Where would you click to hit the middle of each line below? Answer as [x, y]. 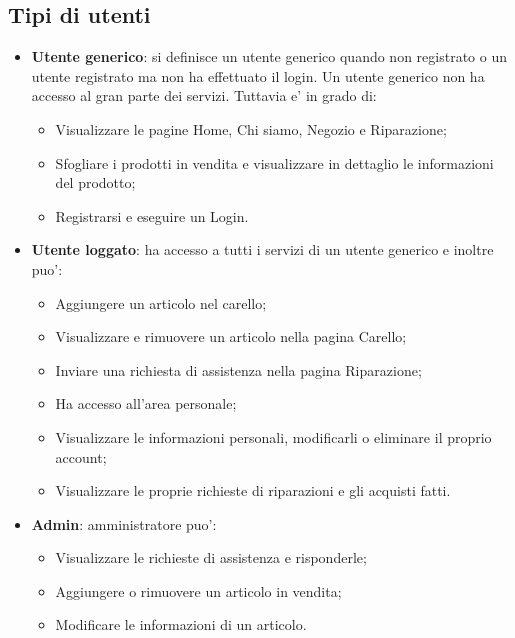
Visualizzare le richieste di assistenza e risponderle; [211, 557]
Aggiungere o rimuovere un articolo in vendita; [198, 590]
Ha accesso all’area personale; [146, 403]
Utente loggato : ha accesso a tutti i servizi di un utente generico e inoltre [262, 249]
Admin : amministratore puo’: [124, 523]
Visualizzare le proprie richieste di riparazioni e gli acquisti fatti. [253, 490]
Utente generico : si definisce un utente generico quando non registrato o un [269, 56]
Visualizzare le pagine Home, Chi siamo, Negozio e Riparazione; [251, 128]
